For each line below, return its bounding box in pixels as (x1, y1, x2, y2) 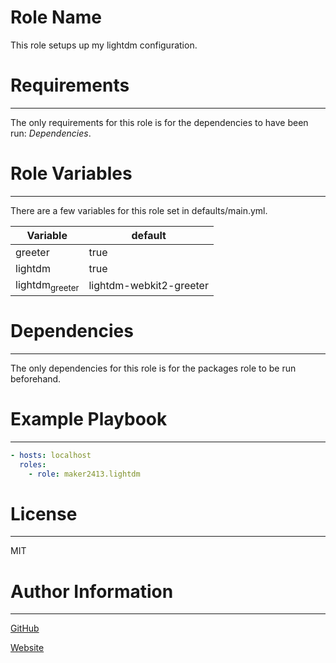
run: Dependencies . (10, 127, 92, 139)
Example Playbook (10, 408, 168, 431)
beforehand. (10, 372, 62, 385)
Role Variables (10, 162, 133, 185)
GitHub (10, 622, 40, 635)
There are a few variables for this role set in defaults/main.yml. (10, 204, 268, 216)
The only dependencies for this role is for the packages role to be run (10, 362, 297, 374)
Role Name (10, 6, 102, 29)
